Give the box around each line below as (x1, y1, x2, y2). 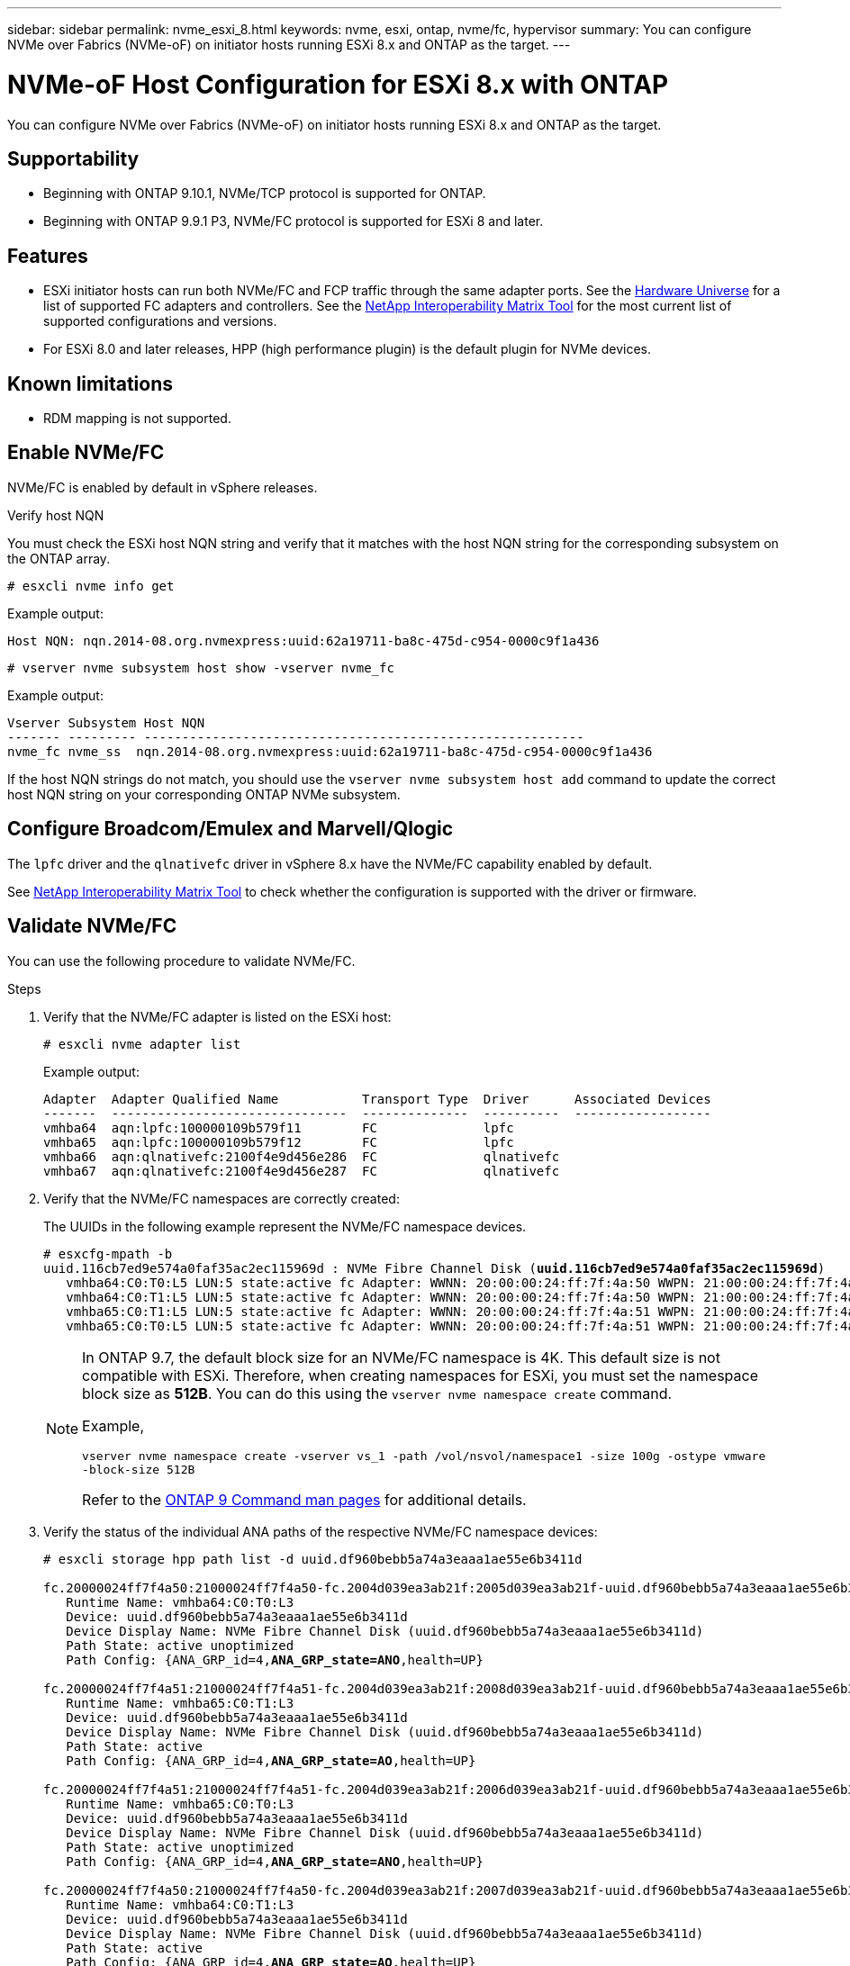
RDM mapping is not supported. (43, 410, 231, 427)
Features (7, 244, 88, 267)
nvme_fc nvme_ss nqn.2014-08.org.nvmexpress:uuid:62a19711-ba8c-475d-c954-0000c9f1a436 (7, 744, 653, 759)
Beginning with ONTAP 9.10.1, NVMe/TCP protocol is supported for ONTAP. (43, 185, 486, 202)
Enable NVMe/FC (7, 441, 165, 464)
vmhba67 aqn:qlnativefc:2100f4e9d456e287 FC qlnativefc (43, 1163, 560, 1178)
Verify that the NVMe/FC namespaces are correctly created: (43, 1190, 400, 1206)
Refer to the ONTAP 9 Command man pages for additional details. (82, 1490, 527, 1509)
